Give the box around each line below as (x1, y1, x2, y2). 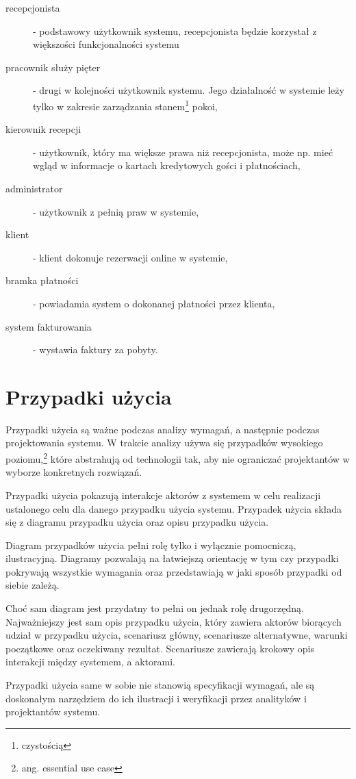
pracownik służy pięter (5, 60, 101, 74)
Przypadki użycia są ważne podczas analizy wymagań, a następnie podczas (5, 422, 320, 436)
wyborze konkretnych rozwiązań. (5, 465, 142, 479)
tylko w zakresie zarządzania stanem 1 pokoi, (33, 97, 218, 113)
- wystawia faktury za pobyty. (33, 342, 158, 357)
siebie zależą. (5, 578, 60, 592)
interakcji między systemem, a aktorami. (5, 654, 175, 669)
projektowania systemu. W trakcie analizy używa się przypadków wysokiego (5, 435, 323, 450)
